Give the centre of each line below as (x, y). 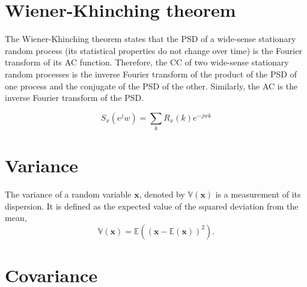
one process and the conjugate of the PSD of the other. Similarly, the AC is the (151, 86)
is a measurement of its (258, 194)
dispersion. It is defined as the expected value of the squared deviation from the (152, 206)
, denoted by (162, 194)
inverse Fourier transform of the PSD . (74, 98)
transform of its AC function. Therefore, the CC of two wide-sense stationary (147, 62)
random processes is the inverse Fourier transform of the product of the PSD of (151, 74)
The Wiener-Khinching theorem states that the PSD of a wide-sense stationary (150, 39)
